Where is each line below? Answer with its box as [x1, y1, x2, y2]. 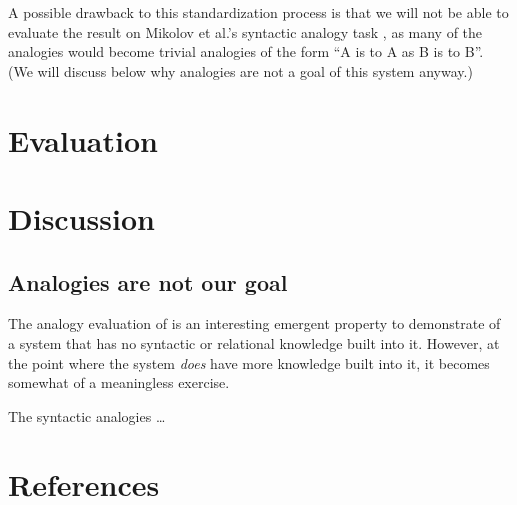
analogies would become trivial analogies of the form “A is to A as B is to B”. [8, 41, 484, 62]
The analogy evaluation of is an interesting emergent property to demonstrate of [8, 313, 501, 334]
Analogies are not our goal [8, 266, 288, 297]
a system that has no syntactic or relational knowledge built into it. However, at [8, 332, 500, 353]
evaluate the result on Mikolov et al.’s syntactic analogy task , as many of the [8, 21, 483, 42]
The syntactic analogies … [8, 405, 166, 426]
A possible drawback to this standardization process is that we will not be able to [8, 2, 509, 22]
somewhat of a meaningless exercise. [8, 372, 230, 393]
